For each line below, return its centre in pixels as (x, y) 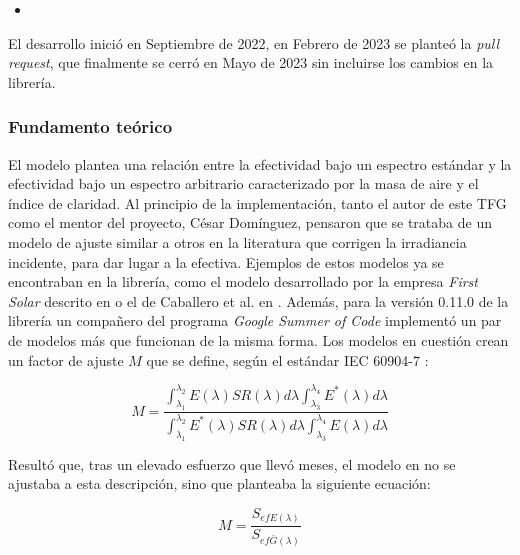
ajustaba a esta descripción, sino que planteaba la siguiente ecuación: (219, 483)
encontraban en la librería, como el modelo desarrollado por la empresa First (243, 281)
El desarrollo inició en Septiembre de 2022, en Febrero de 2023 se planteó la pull (254, 42)
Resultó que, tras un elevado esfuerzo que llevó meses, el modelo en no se (232, 463)
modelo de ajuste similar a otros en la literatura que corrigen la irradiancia (237, 241)
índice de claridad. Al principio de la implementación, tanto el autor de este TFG (257, 202)
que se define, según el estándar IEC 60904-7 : (287, 359)
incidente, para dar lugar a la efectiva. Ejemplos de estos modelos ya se (226, 261)
